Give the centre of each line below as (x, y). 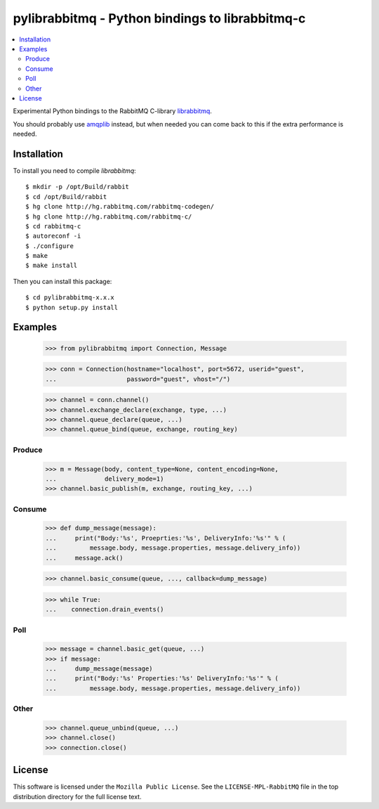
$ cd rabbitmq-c (53, 226)
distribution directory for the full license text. (77, 796)
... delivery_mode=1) (105, 479)
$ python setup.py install (72, 307)
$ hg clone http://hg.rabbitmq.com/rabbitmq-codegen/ (120, 207)
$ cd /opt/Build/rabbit (66, 196)
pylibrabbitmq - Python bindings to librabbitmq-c (159, 18)
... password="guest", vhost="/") (138, 379)
